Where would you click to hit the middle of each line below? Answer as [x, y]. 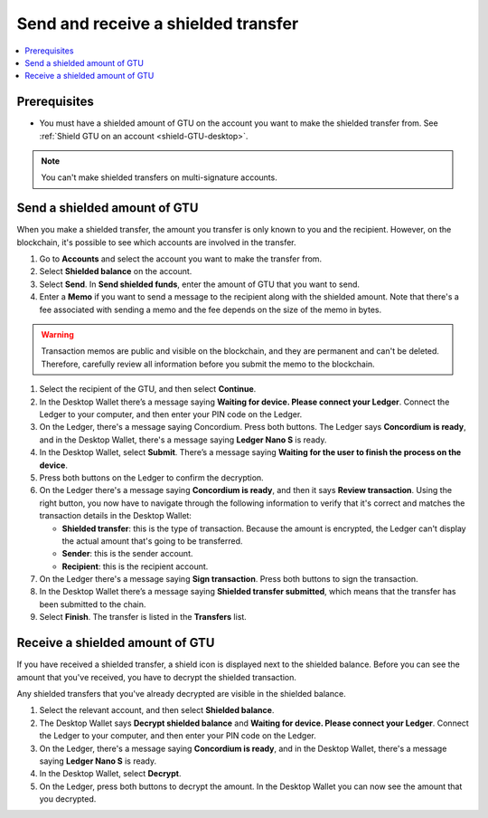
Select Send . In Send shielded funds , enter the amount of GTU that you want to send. [200, 284]
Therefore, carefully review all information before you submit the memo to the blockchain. [208, 364]
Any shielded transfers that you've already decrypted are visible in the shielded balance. [182, 693]
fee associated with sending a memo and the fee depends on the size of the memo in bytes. [211, 309]
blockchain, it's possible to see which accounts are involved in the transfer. [156, 242]
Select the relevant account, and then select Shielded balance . [157, 710]
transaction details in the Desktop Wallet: [115, 516]
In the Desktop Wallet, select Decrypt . [110, 774]
